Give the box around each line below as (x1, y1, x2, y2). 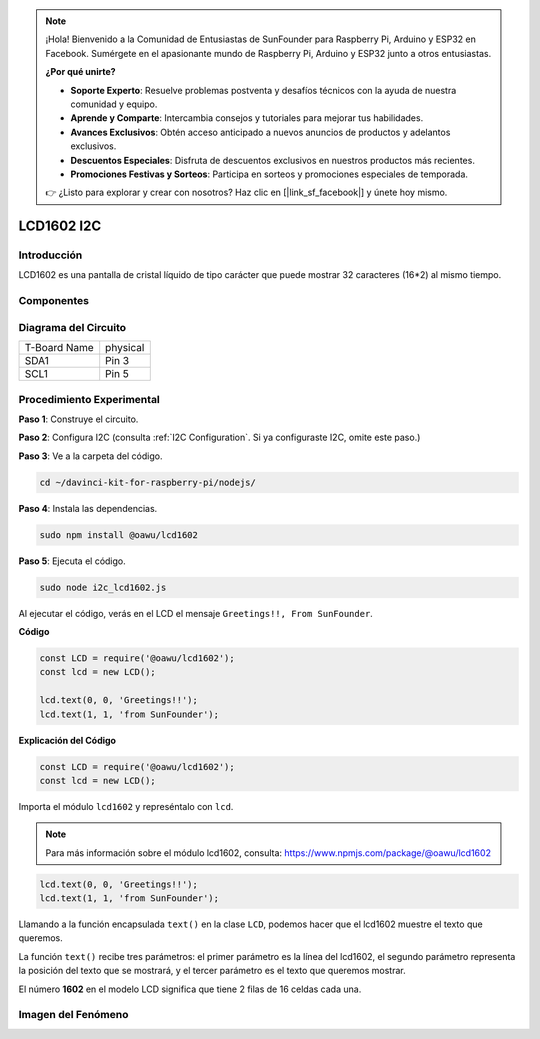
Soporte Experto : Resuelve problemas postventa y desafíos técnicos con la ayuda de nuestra (70, 84, 457, 96)
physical (105, 341, 145, 355)
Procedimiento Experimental (18, 392, 160, 406)
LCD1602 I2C (18, 218, 102, 235)
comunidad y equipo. (70, 98, 158, 110)
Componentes (18, 294, 90, 308)
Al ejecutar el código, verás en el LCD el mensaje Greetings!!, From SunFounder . (18, 607, 374, 619)
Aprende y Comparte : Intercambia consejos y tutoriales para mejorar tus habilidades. (70, 112, 424, 124)
